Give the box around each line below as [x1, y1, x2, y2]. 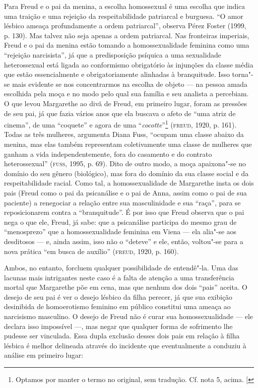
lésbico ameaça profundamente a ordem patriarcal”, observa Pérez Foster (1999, [4, 20, 247, 31]
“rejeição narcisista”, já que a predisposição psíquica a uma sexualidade [4, 49, 221, 60]
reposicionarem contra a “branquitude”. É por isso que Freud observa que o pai [4, 207, 244, 217]
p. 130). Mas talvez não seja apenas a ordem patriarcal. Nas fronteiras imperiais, [4, 30, 250, 40]
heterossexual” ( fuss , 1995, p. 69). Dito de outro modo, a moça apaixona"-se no [4, 158, 246, 169]
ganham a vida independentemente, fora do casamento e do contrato [4, 148, 212, 159]
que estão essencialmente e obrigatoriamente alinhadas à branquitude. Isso [4, 69, 230, 79]
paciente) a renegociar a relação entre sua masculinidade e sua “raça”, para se [4, 197, 241, 207]
